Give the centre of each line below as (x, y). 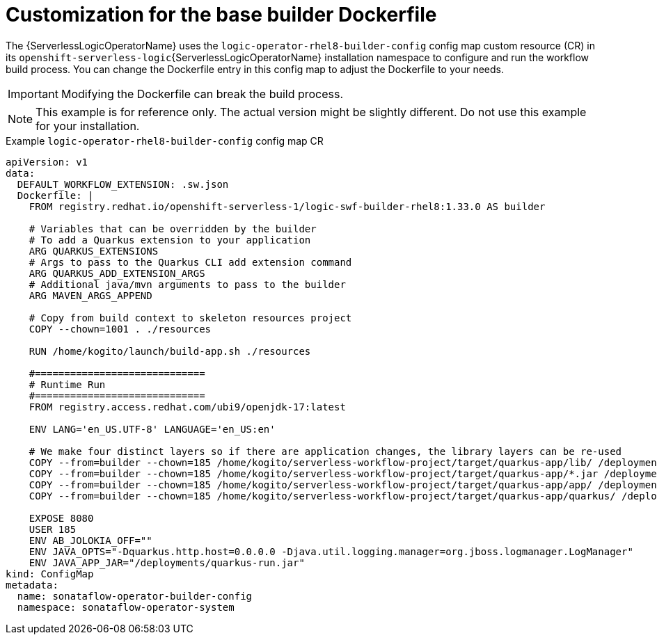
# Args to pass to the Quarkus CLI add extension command (190, 262)
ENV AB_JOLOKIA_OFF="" (90, 540)
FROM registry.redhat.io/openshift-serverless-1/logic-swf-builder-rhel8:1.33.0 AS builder (287, 206)
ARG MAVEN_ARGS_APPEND (90, 295)
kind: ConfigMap (50, 574)
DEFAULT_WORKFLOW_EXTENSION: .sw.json (123, 184)
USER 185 (53, 529)
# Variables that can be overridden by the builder (173, 229)
